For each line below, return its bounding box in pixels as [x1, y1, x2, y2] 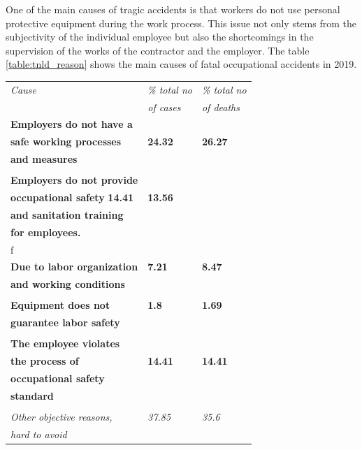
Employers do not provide [10, 173, 138, 187]
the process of [10, 354, 79, 368]
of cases [147, 99, 181, 114]
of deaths [201, 99, 240, 114]
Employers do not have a [10, 117, 133, 131]
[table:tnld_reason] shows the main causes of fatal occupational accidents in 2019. [6, 57, 357, 71]
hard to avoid [10, 426, 67, 441]
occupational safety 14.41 [10, 190, 134, 205]
